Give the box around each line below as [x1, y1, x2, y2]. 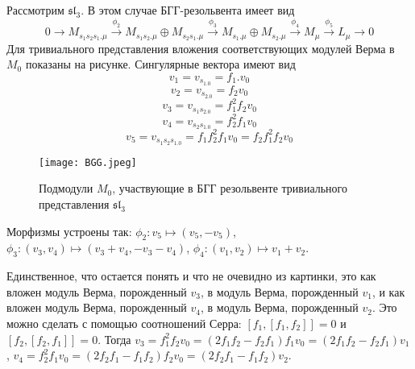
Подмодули [39, 180, 93, 197]
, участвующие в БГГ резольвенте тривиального [112, 180, 347, 197]
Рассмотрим [6, 2, 64, 18]
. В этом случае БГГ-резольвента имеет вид [81, 2, 295, 18]
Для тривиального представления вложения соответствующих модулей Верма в [6, 39, 395, 56]
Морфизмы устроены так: [6, 222, 132, 239]
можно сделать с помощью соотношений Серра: [6, 315, 242, 331]
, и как [371, 283, 405, 300]
